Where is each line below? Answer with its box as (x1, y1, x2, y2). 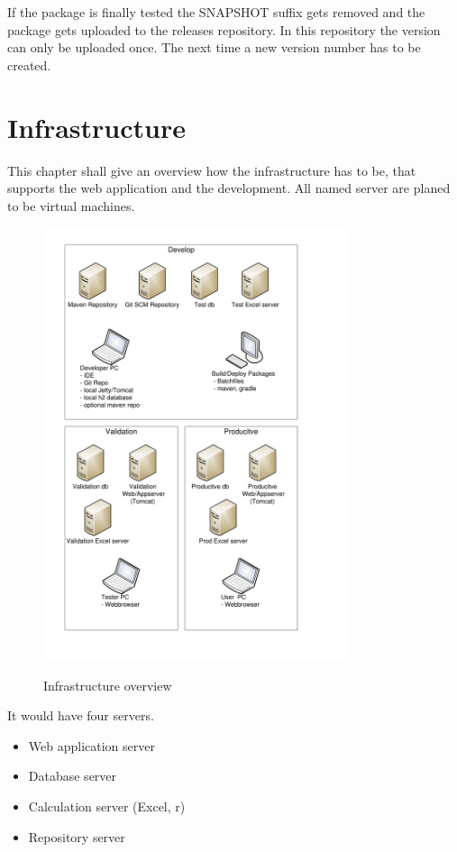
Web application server (28, 736, 155, 755)
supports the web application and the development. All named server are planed (7, 179, 451, 197)
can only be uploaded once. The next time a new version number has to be (7, 38, 421, 57)
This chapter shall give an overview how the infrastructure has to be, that (7, 160, 416, 179)
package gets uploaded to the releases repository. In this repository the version (7, 20, 441, 39)
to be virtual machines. (7, 196, 135, 215)
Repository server (28, 827, 125, 846)
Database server (28, 766, 117, 785)
